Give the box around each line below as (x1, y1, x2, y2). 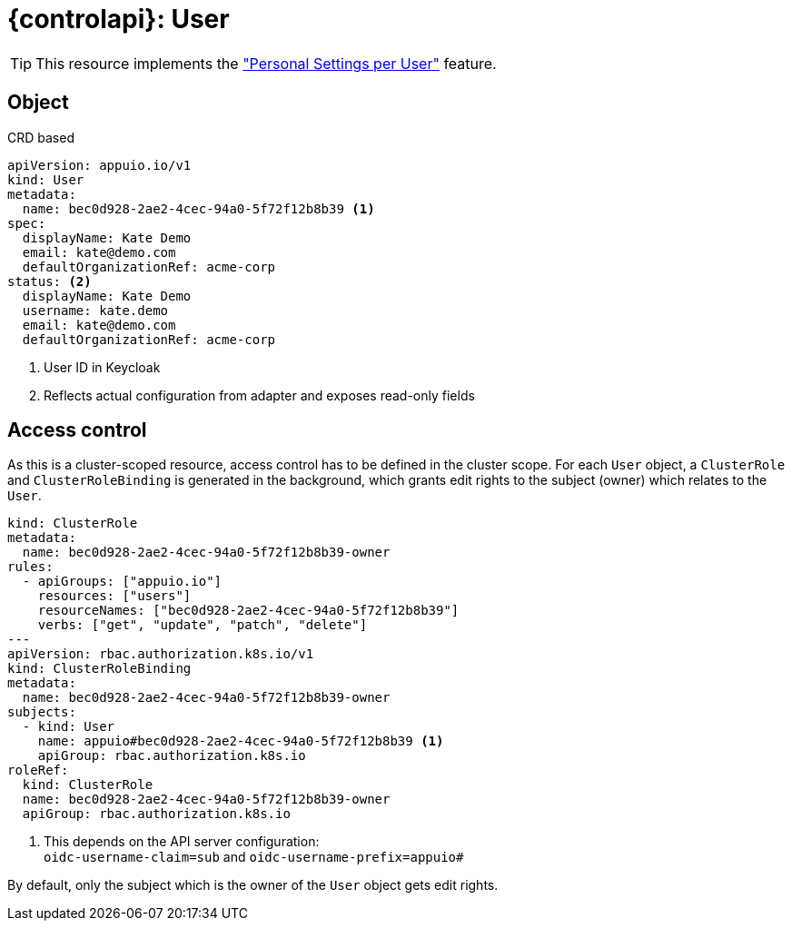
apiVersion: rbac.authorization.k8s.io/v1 (7, 647, 314, 662)
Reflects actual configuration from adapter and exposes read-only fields (44, 387, 475, 403)
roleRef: (7, 763, 69, 778)
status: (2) (7, 273, 92, 289)
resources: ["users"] (37, 588, 192, 604)
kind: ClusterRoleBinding (7, 661, 192, 676)
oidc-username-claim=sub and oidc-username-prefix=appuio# (44, 849, 464, 865)
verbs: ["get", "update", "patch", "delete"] (37, 617, 368, 633)
